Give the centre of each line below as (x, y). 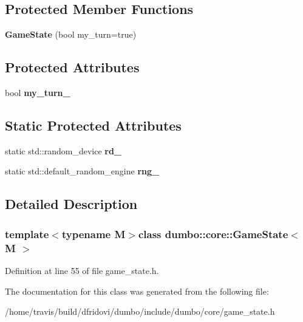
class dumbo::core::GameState (213, 234)
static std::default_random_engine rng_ (82, 171)
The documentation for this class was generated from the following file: (137, 291)
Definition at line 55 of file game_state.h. (82, 270)
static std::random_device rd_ (63, 150)
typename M (94, 234)
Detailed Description (71, 204)
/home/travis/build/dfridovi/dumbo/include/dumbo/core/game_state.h (140, 311)
